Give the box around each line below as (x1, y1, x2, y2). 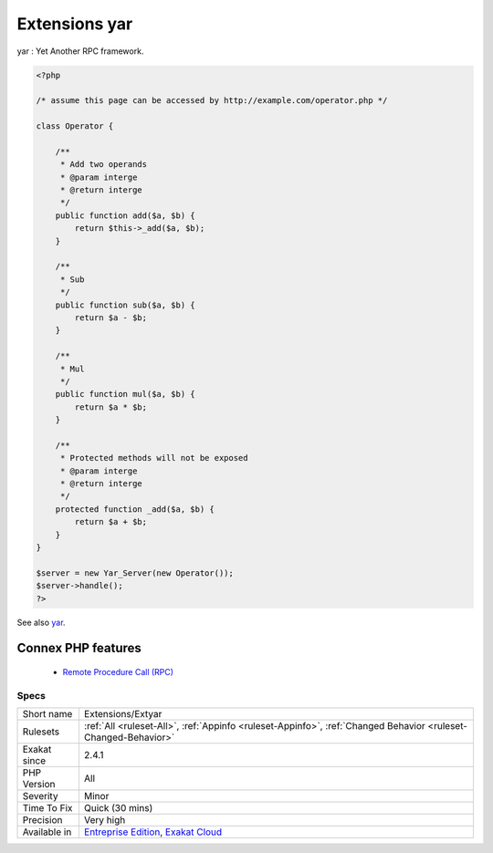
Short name (22, 708, 73, 721)
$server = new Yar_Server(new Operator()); (36, 567, 235, 578)
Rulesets (22, 725, 59, 738)
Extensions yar (16, 14, 133, 34)
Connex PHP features (16, 640, 142, 656)
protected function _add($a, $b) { (55, 504, 215, 515)
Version (22, 778, 56, 791)
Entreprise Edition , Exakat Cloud (83, 826, 223, 838)
